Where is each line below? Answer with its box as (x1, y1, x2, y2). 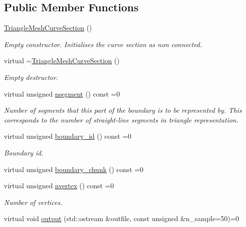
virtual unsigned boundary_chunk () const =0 (4, 164, 143, 174)
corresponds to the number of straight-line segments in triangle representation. (4, 114, 239, 125)
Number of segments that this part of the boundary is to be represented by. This (4, 105, 242, 115)
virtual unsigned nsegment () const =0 (4, 88, 120, 99)
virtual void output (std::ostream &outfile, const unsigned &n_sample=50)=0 (4, 213, 239, 224)
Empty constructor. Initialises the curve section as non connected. (4, 39, 202, 49)
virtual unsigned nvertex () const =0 (4, 180, 114, 191)
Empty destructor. (4, 72, 58, 82)
